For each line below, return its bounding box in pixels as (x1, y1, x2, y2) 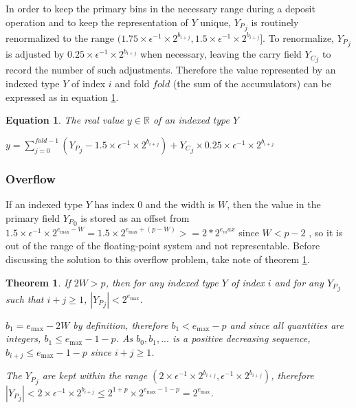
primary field (5, 210, 60, 225)
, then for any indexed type (105, 275, 219, 289)
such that (5, 291, 44, 306)
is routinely (251, 14, 299, 29)
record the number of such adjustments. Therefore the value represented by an (5, 63, 336, 77)
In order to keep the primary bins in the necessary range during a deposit (5, 1, 315, 15)
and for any (274, 275, 324, 289)
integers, (5, 331, 41, 345)
